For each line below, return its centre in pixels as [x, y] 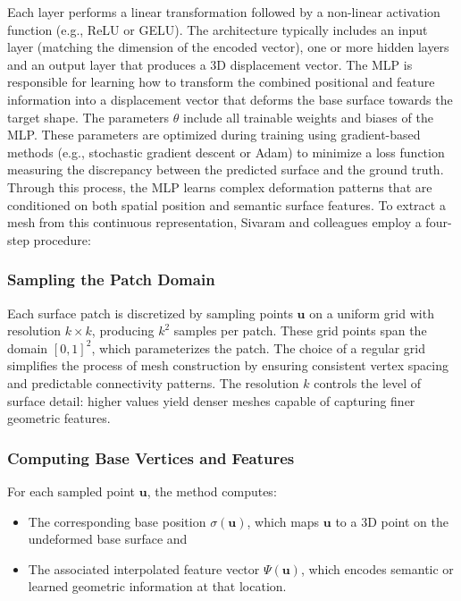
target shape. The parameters [88, 117]
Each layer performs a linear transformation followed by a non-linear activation [224, 12]
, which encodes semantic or [377, 568]
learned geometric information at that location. [157, 586]
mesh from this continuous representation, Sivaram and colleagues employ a [214, 222]
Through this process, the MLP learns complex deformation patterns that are [220, 186]
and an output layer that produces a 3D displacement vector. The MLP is [210, 64]
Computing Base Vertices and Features [151, 457]
